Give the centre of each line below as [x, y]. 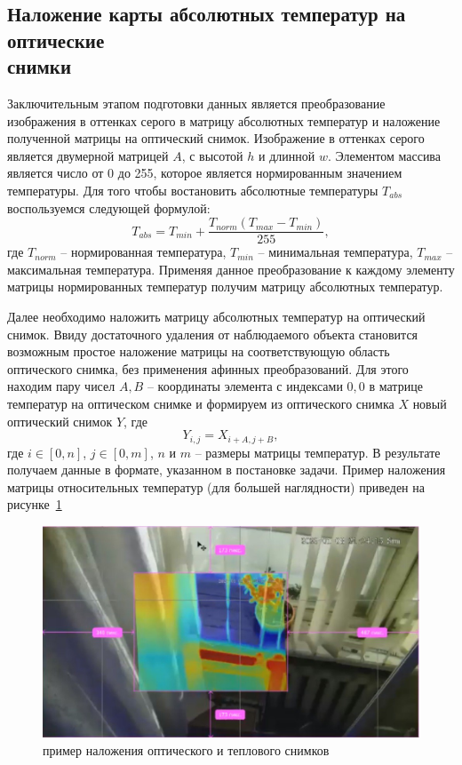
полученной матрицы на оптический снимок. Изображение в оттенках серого [216, 138]
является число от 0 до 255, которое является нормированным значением [205, 173]
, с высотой [212, 155]
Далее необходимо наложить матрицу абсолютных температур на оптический [216, 316]
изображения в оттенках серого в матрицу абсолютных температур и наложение [224, 120]
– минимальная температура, [335, 252]
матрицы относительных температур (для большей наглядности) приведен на [216, 486]
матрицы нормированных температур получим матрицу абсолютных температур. [225, 287]
